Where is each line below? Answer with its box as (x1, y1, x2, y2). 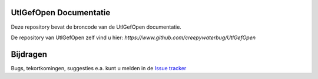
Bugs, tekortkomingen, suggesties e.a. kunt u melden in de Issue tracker (11, 64, 187, 71)
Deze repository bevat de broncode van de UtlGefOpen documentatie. (11, 23, 182, 30)
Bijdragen (11, 49, 47, 59)
